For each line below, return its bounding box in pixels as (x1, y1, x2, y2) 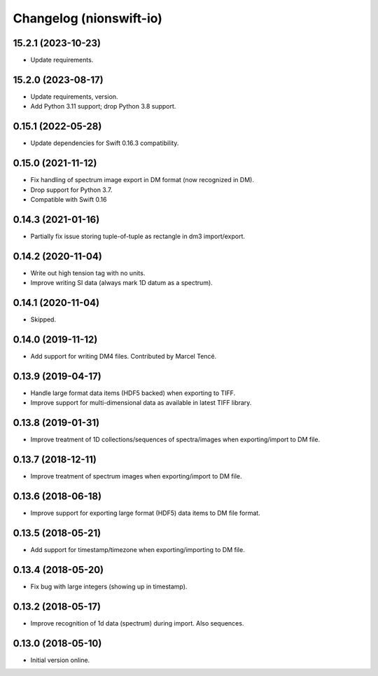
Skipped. (30, 315, 56, 324)
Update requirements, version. (30, 92, 118, 101)
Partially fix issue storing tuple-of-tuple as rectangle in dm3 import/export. (30, 232, 245, 240)
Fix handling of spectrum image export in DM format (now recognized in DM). (30, 176, 255, 184)
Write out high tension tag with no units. (30, 268, 146, 277)
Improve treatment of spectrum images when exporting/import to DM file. (30, 472, 242, 481)
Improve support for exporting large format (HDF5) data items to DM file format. (30, 509, 260, 517)
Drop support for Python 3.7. (30, 186, 113, 194)
